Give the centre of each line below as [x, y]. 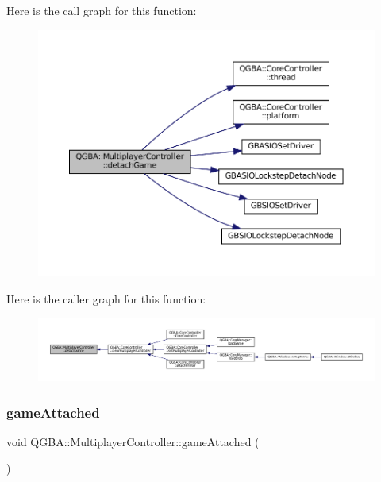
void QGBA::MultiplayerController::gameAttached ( [133, 441]
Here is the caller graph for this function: [106, 298]
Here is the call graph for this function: [102, 10]
